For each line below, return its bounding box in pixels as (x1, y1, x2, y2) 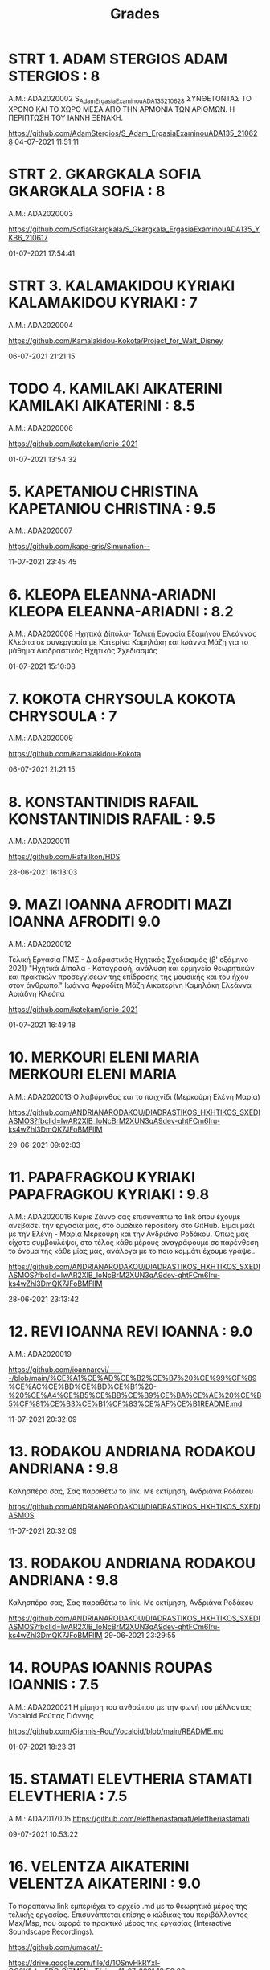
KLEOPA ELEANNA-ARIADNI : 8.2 (8, 602, 235, 620)
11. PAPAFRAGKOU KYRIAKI (8, 1169, 195, 1186)
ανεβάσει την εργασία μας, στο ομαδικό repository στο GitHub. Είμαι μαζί (8, 1221, 255, 1231)
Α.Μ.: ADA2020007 (8, 526, 73, 535)
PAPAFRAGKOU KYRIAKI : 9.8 (8, 1186, 210, 1204)
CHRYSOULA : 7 (8, 706, 117, 725)
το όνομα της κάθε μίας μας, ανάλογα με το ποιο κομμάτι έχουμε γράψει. (8, 1247, 256, 1256)
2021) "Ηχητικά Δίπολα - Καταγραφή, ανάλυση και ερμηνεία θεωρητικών (8, 964, 255, 973)
